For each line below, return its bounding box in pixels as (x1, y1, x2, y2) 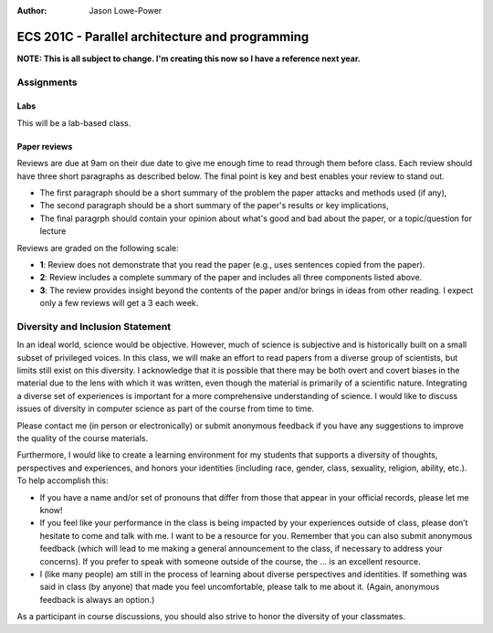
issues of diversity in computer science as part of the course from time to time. (16, 403, 315, 415)
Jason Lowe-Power (89, 5, 163, 16)
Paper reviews (16, 141, 73, 152)
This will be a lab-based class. (16, 117, 131, 128)
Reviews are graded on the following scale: (16, 242, 179, 253)
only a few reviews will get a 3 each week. (39, 298, 199, 309)
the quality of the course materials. (16, 433, 149, 444)
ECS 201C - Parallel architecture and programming (16, 28, 309, 45)
